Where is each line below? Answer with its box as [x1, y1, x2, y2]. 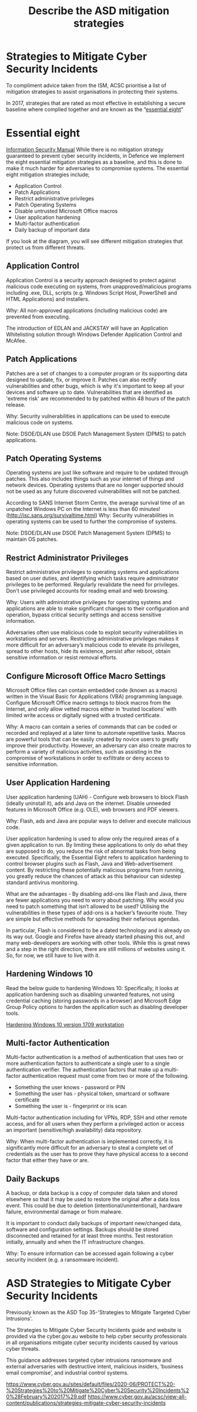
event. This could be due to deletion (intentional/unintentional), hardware [6, 1202, 183, 1209]
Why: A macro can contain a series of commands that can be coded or [6, 723, 178, 730]
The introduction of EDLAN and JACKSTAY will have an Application [6, 324, 168, 331]
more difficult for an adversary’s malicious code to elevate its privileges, [6, 641, 181, 649]
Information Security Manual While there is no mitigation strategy [6, 146, 163, 153]
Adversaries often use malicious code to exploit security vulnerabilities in [6, 629, 183, 636]
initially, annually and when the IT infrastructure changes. [6, 1239, 145, 1246]
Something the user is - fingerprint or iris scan [14, 1103, 127, 1110]
